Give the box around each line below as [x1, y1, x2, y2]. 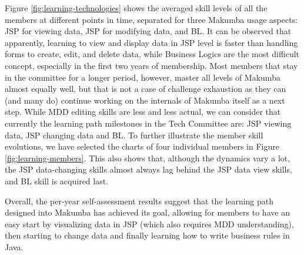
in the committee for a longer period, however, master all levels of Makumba [5, 71, 280, 83]
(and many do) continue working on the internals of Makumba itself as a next [5, 94, 285, 106]
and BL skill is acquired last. [5, 174, 109, 187]
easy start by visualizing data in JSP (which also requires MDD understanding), [5, 217, 294, 230]
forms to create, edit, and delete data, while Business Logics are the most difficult [5, 48, 300, 60]
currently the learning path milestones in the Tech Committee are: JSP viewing [5, 117, 292, 129]
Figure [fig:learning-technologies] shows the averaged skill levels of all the [5, 2, 268, 14]
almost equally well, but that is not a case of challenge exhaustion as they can [5, 82, 286, 95]
